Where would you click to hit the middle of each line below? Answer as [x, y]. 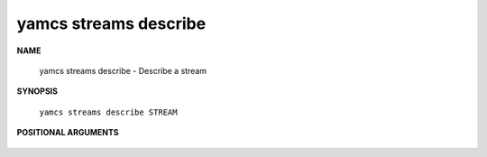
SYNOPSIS [37, 91]
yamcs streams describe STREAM [108, 112]
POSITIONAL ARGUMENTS [68, 133]
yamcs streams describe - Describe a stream [123, 70]
